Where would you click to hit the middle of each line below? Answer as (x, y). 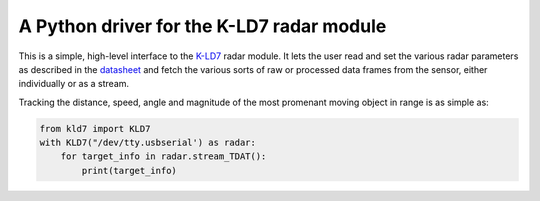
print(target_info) (129, 170)
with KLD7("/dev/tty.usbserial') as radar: (148, 143)
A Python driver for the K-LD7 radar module (202, 26)
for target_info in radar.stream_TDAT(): (163, 156)
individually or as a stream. (74, 84)
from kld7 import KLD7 (95, 128)
